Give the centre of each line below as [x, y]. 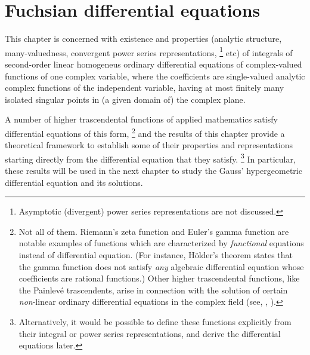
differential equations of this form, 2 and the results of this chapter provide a [145, 132]
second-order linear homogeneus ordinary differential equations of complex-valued [154, 64]
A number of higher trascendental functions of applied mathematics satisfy [141, 119]
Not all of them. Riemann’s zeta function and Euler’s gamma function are [154, 231]
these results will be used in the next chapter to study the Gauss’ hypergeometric [154, 171]
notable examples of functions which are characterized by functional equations [161, 243]
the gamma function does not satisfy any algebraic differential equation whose [161, 266]
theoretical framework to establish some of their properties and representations [149, 145]
